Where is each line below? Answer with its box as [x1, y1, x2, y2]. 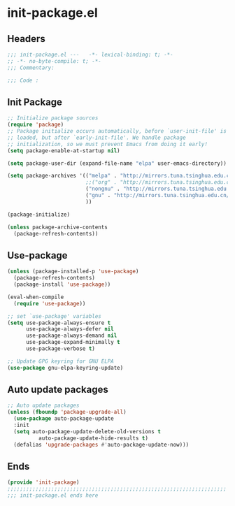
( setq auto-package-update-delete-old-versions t [13, 428, 161, 435]
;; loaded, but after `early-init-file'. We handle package [7, 134, 187, 141]
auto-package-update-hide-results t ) [38, 435, 149, 442]
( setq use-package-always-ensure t [7, 319, 111, 326]
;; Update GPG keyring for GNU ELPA [7, 358, 114, 365]
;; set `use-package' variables [7, 312, 101, 319]
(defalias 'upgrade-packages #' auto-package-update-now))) [13, 441, 190, 448]
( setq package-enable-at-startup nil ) [7, 147, 120, 154]
